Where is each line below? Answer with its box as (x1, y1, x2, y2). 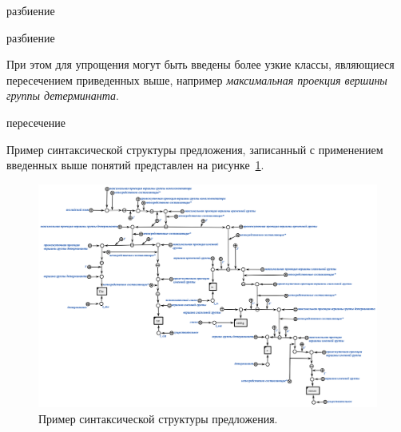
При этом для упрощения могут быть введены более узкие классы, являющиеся (6, 56, 395, 73)
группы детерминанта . (6, 87, 119, 104)
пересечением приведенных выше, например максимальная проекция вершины (6, 71, 387, 88)
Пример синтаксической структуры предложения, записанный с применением (6, 141, 383, 157)
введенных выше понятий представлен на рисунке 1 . (6, 157, 264, 173)
